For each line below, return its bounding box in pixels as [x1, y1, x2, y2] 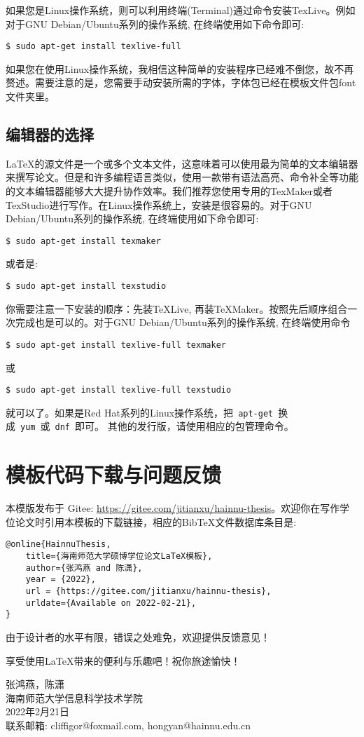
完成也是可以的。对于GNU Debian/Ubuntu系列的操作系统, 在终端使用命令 [15, 315, 351, 330]
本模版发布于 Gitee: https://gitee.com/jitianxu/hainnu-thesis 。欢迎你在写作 [6, 501, 340, 515]
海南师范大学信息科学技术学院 [6, 690, 143, 705]
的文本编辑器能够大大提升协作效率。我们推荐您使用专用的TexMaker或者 [6, 184, 333, 198]
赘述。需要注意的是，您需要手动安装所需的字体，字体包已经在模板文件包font [6, 75, 356, 90]
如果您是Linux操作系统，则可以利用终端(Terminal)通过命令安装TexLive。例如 [6, 3, 356, 17]
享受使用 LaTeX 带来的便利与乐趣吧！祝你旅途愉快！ [6, 653, 241, 668]
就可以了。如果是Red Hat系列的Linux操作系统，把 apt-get [6, 405, 274, 419]
